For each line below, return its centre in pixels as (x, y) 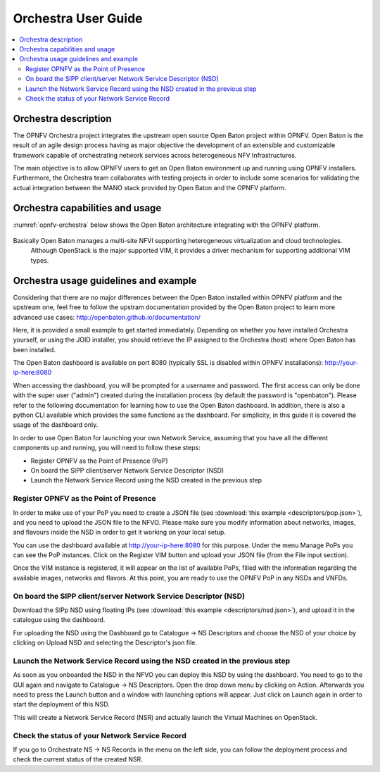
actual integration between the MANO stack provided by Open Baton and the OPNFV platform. (150, 187)
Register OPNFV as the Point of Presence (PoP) (99, 461)
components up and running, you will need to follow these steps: (107, 448)
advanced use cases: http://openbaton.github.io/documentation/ (107, 317)
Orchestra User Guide (78, 18)
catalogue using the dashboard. (59, 620)
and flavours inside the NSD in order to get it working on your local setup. (120, 533)
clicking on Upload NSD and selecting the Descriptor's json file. (105, 643)
